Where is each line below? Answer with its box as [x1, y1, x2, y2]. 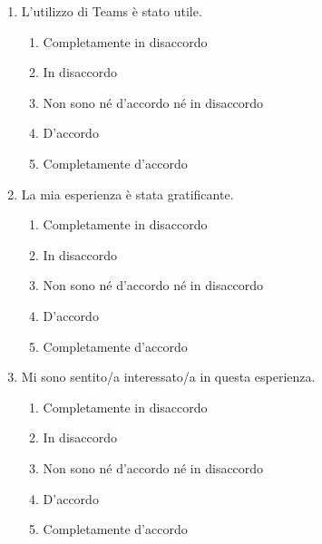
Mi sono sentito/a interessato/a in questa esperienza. [21, 367, 316, 386]
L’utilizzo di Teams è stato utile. [21, 2, 202, 20]
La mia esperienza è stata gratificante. [21, 184, 234, 203]
